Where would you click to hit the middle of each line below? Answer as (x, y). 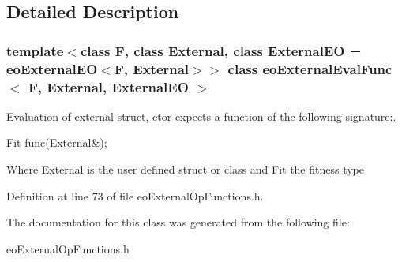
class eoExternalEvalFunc (310, 68)
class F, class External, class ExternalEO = (221, 50)
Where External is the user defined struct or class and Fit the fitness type (185, 169)
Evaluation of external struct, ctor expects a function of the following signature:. (201, 116)
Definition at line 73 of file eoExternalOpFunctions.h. (135, 195)
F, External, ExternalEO (108, 86)
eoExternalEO (52, 68)
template (35, 50)
